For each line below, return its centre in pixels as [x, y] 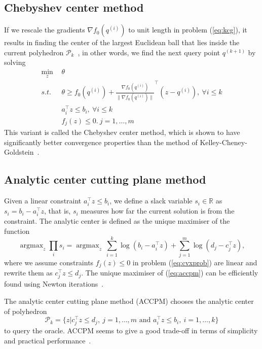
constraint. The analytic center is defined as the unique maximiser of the [117, 221]
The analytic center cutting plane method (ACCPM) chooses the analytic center [129, 301]
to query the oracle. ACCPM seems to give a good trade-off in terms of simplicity [131, 330]
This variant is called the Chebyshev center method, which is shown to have [122, 132]
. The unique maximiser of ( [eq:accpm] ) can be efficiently [170, 273]
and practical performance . [48, 340]
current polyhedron [34, 52]
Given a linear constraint [43, 201]
